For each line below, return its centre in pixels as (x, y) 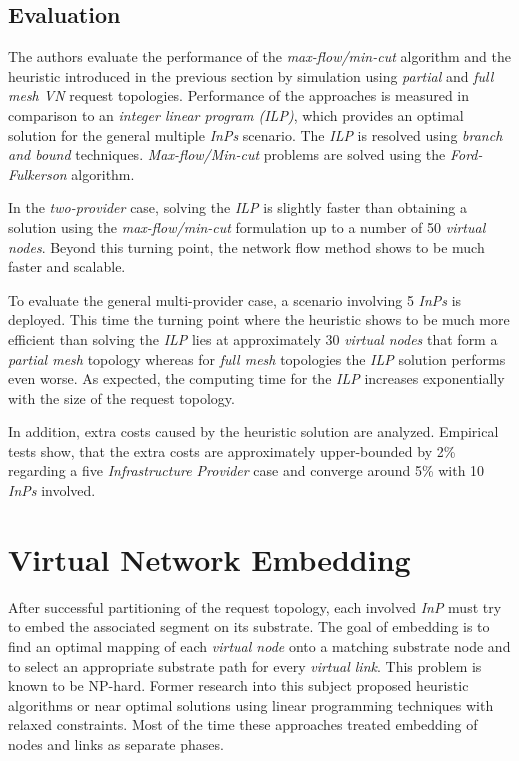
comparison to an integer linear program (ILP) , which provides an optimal (236, 114)
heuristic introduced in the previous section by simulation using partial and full (251, 75)
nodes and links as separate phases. (116, 743)
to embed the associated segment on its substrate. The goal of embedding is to (249, 626)
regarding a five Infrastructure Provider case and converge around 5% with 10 (246, 470)
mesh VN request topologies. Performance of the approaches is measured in (239, 95)
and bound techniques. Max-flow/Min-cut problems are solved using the (227, 154)
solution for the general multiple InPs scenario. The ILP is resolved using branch (255, 134)
